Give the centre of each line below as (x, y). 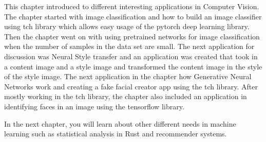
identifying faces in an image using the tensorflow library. (94, 106)
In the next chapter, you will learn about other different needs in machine (120, 123)
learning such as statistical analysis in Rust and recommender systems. (116, 134)
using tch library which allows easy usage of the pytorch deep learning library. (127, 26)
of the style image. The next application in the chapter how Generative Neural (128, 76)
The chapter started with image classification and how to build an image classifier (133, 16)
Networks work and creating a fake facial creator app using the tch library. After (131, 86)
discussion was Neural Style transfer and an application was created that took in (131, 56)
